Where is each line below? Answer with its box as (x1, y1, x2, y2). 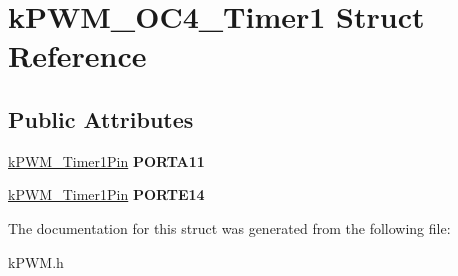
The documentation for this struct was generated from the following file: (8, 217, 451, 238)
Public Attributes (8, 103, 194, 134)
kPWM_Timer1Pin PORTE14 (8, 184, 205, 205)
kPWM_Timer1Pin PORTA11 (8, 150, 205, 171)
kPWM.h (8, 251, 64, 272)
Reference (8, 35, 147, 76)
